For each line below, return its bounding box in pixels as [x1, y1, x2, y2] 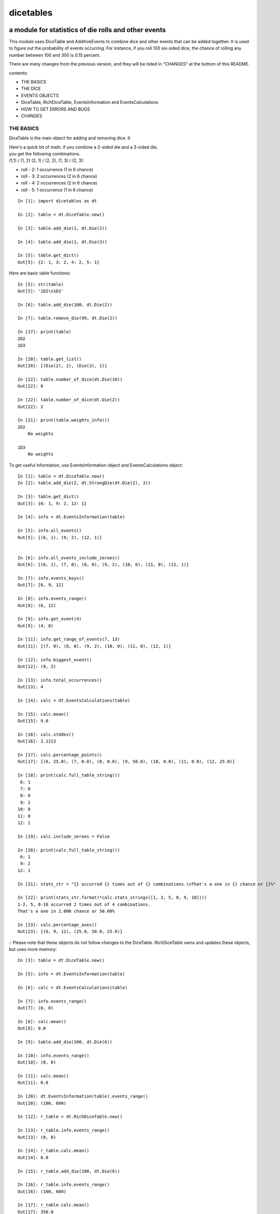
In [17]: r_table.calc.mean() [17, 1202, 90, 1208]
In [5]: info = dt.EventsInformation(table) [17, 971, 126, 977]
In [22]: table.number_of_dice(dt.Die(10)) [17, 377, 123, 382]
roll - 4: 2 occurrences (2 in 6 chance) [21, 180, 98, 186]
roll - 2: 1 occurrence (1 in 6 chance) [21, 167, 93, 172]
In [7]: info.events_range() [17, 998, 87, 1004]
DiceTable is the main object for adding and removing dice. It [9, 135, 131, 141]
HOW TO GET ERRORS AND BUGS [21, 106, 90, 112]
